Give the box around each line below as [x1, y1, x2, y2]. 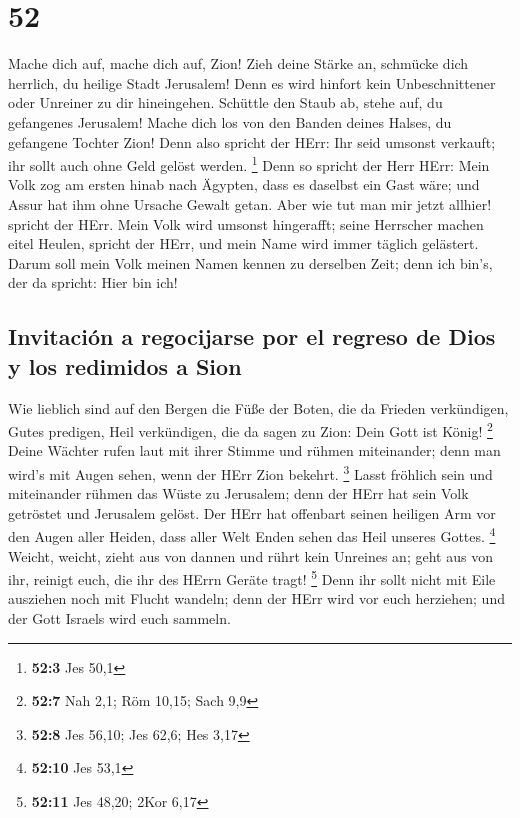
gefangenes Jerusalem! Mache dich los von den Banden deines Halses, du [8, 111, 452, 132]
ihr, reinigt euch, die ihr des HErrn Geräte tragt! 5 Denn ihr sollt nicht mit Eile [8, 566, 496, 589]
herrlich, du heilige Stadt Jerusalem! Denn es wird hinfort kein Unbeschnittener [8, 72, 496, 93]
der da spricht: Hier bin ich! [8, 272, 178, 293]
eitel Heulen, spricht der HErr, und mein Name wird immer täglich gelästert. [8, 233, 479, 254]
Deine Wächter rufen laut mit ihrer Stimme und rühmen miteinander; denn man [8, 440, 501, 461]
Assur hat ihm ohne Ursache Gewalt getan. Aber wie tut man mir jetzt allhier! [8, 193, 492, 214]
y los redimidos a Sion [8, 350, 242, 381]
